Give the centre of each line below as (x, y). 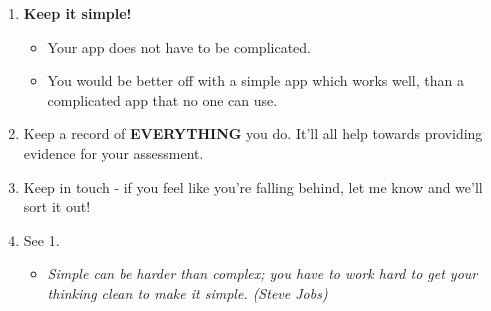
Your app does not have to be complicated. (179, 46)
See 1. (41, 239)
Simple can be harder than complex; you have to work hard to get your (262, 273)
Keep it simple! (77, 13)
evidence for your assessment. (113, 152)
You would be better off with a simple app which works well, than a (255, 80)
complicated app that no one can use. (162, 99)
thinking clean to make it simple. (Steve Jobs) (187, 292)
